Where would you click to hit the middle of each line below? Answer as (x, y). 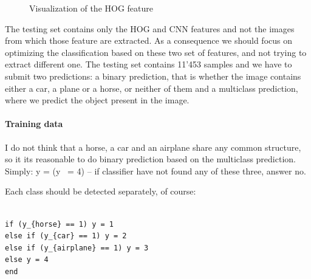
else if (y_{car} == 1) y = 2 (66, 236)
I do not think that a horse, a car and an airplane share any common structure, (153, 147)
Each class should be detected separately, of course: (101, 191)
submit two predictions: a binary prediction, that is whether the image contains (153, 76)
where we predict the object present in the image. (97, 100)
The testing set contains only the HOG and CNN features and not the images (150, 28)
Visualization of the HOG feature (91, 8)
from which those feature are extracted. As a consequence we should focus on (149, 40)
